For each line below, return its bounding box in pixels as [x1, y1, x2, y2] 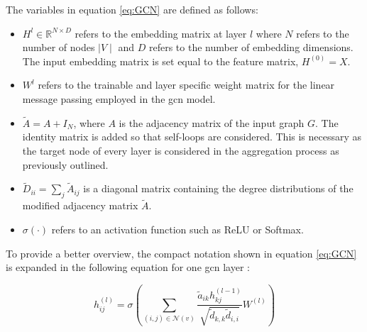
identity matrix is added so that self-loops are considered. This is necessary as [22, 129, 362, 144]
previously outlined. [22, 157, 109, 172]
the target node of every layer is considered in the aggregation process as [22, 143, 339, 157]
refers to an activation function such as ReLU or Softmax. [51, 221, 304, 236]
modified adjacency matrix [22, 198, 138, 213]
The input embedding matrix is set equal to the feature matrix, [22, 53, 299, 68]
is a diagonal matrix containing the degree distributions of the [83, 181, 354, 196]
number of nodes [22, 40, 95, 55]
